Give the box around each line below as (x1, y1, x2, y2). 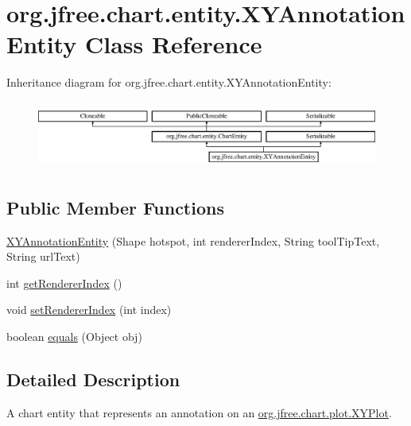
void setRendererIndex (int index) (6, 301, 172, 318)
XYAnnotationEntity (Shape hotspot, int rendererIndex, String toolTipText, (6, 232, 380, 249)
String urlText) (6, 248, 80, 265)
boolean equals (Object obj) (6, 328, 142, 345)
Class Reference (84, 28, 262, 60)
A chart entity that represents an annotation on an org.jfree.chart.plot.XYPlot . (6, 404, 392, 420)
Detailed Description (6, 367, 180, 392)
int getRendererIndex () (6, 274, 122, 291)
